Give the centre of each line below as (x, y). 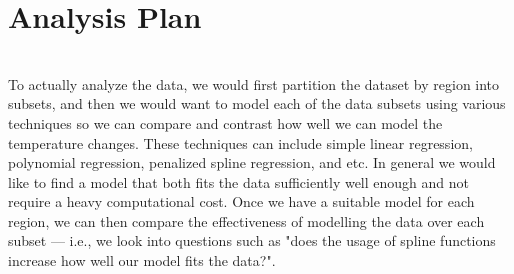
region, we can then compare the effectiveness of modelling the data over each (246, 220)
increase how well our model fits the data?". (142, 260)
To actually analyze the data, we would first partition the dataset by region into (254, 83)
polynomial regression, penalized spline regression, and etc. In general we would (252, 162)
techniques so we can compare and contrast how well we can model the (225, 122)
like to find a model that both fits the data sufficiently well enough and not (239, 181)
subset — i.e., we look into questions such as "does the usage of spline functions (252, 240)
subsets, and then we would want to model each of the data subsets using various (257, 103)
